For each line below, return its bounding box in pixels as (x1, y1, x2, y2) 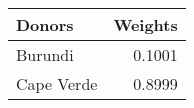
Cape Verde (16, 72, 98, 95)
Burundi (16, 43, 74, 66)
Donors (16, 13, 74, 36)
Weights (113, 13, 178, 36)
